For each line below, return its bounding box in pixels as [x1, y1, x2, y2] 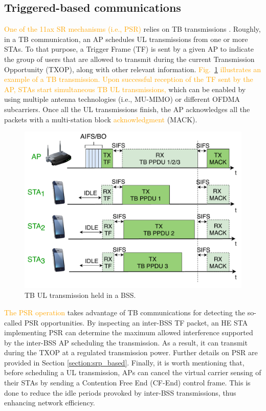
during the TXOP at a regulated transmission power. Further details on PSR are [4, 347, 258, 358]
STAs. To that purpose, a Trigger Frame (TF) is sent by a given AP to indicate [4, 44, 254, 54]
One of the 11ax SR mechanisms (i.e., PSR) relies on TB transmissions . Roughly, [4, 24, 261, 34]
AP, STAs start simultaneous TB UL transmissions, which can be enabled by [4, 83, 246, 94]
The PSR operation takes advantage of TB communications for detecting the [4, 307, 245, 317]
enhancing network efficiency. [4, 397, 95, 408]
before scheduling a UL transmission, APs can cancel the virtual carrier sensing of [4, 367, 261, 378]
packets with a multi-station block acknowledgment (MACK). [4, 114, 197, 124]
